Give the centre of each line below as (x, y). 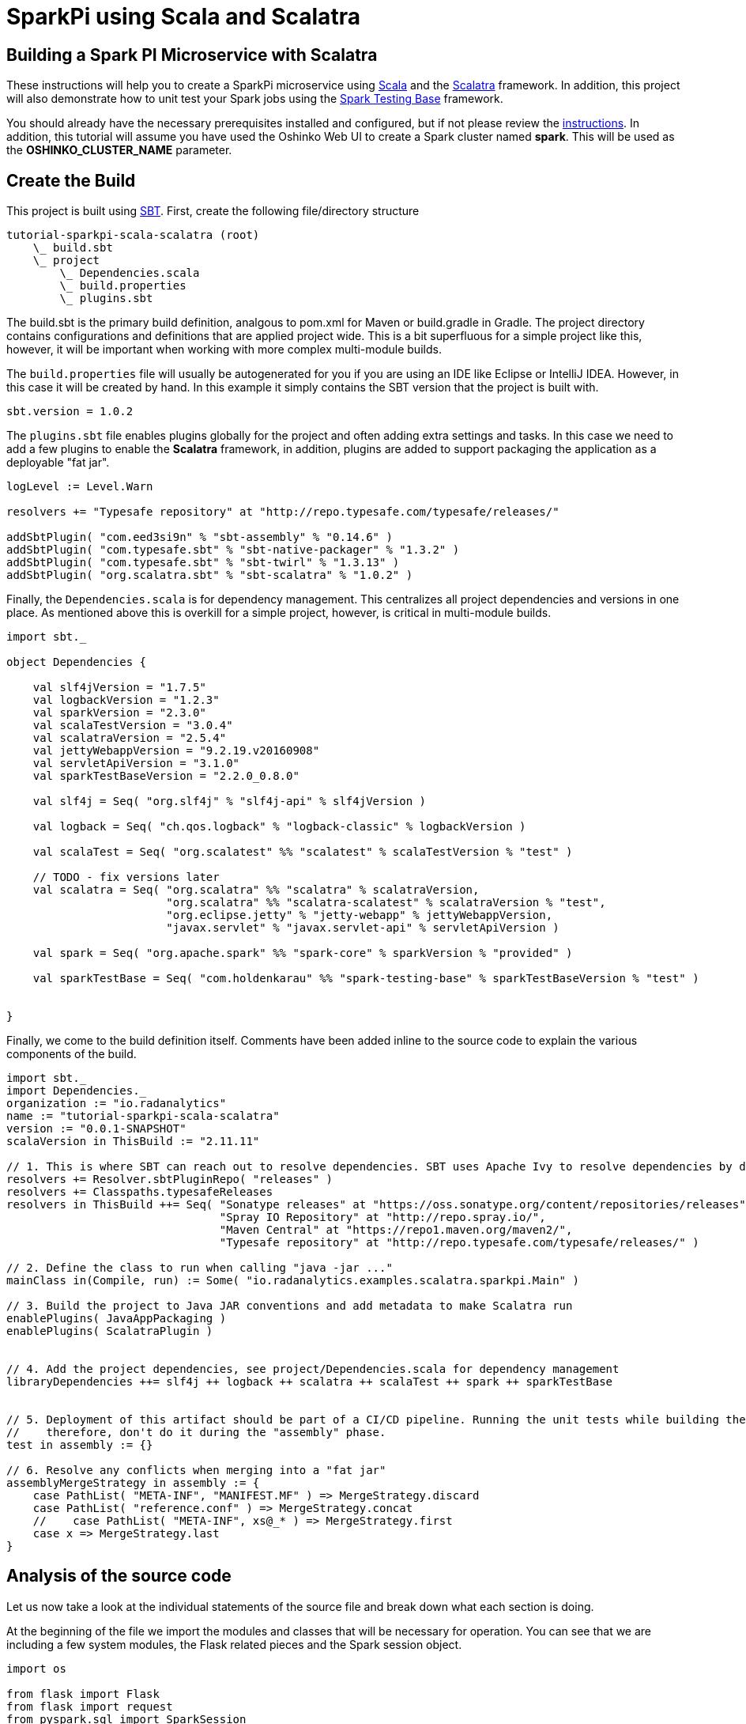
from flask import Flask (83, 1694)
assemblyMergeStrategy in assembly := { (133, 1483)
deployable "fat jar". (58, 463)
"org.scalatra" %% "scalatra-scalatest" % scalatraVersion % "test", (386, 903)
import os (36, 1668)
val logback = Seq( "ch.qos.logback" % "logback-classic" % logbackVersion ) (279, 827)
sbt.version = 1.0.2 (70, 412)
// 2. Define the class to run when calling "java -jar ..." (200, 1268)
